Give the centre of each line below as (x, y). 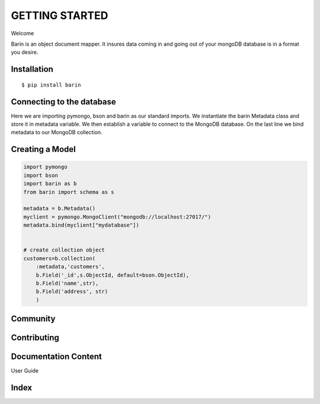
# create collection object (64, 250)
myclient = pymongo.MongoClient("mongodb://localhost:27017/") (117, 217)
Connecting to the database (64, 102)
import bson (41, 175)
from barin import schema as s (69, 192)
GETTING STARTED (60, 15)
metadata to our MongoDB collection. (57, 132)
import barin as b (50, 184)
